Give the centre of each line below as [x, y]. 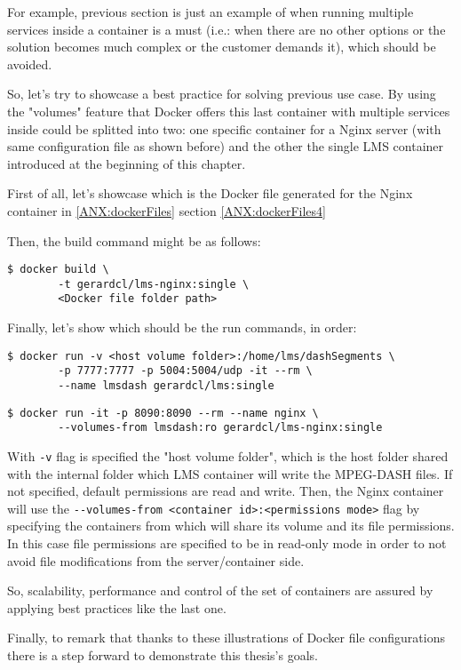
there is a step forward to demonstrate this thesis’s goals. [163, 655]
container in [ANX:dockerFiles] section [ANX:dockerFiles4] [167, 210]
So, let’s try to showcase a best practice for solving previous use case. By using [222, 94]
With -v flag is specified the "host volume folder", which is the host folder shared [228, 455]
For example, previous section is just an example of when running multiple [211, 12]
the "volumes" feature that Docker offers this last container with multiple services [229, 111]
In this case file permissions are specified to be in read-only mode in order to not [227, 543]
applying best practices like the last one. [117, 607]
